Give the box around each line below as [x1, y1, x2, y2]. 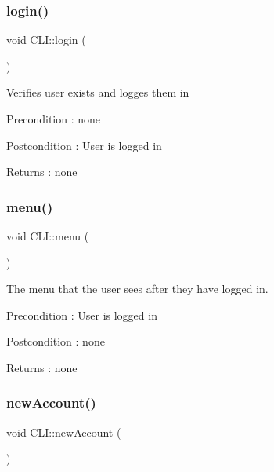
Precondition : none [6, 111, 101, 126]
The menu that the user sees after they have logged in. [6, 280, 269, 297]
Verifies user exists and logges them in [6, 84, 189, 101]
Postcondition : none [6, 333, 105, 349]
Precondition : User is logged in [6, 306, 157, 323]
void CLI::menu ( [6, 228, 89, 243]
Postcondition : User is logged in [6, 137, 162, 153]
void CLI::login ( [6, 31, 86, 48]
